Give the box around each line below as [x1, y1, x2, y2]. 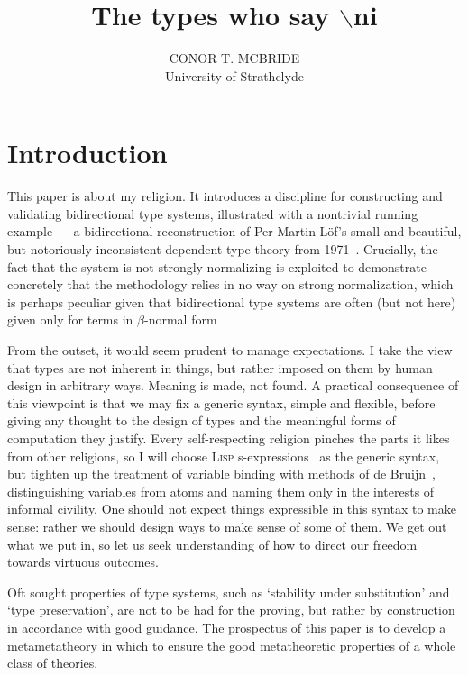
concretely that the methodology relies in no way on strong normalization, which [7, 275, 454, 294]
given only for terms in [7, 310, 133, 329]
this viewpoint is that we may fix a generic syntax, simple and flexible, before [7, 393, 436, 412]
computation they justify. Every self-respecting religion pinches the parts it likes [7, 428, 450, 447]
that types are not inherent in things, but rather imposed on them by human [7, 358, 433, 377]
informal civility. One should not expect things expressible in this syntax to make [7, 499, 456, 518]
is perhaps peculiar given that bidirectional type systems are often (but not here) [7, 292, 456, 311]
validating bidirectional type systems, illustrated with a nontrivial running [7, 204, 418, 223]
